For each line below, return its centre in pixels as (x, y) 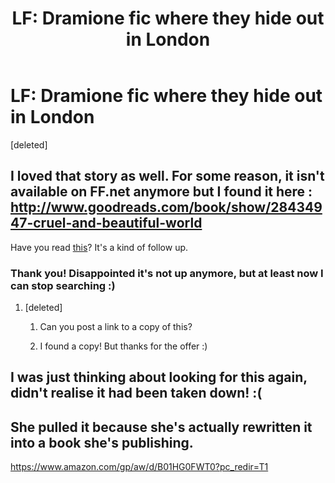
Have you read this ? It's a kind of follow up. (99, 247)
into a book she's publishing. (102, 442)
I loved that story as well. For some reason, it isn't (167, 176)
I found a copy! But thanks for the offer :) (123, 346)
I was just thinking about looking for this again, (159, 377)
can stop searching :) (63, 285)
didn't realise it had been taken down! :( (136, 393)
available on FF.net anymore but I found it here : (161, 192)
